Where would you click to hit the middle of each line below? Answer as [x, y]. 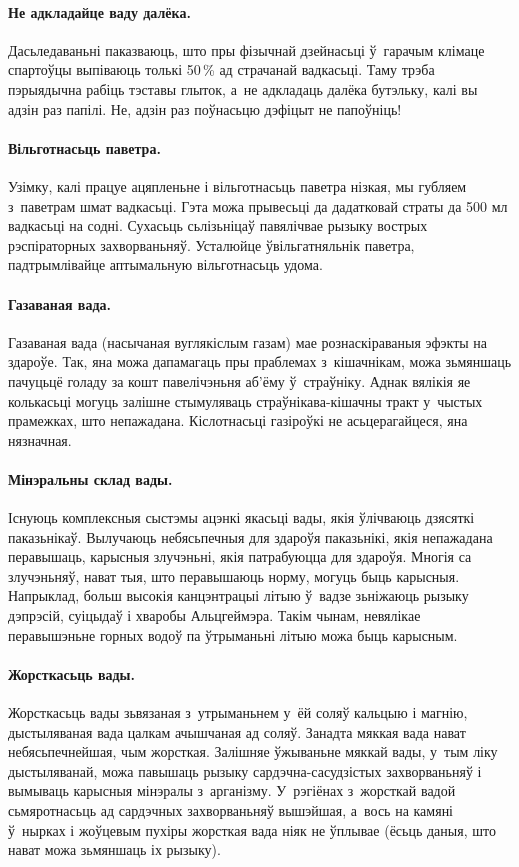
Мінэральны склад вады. [90, 478]
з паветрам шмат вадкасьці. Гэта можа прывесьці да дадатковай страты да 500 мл [258, 205]
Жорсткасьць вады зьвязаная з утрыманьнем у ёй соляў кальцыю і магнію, [238, 712]
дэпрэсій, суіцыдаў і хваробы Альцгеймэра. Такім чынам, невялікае [214, 615]
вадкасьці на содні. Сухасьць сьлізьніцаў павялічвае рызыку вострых [218, 225]
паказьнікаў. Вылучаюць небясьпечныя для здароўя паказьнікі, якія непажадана [250, 536]
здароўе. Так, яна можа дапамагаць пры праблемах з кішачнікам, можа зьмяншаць [260, 361]
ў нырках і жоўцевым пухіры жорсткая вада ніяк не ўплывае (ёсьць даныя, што [252, 829]
